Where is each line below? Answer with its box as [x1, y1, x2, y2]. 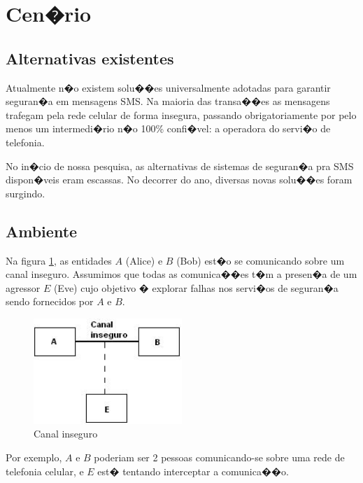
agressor [6, 280, 41, 295]
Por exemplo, [6, 449, 62, 464]
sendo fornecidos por [6, 294, 94, 309]
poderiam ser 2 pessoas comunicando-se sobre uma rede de [94, 449, 345, 464]
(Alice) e [125, 253, 163, 267]
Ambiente [6, 220, 78, 241]
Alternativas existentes [6, 47, 174, 69]
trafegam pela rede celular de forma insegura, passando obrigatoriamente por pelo [6, 107, 357, 122]
